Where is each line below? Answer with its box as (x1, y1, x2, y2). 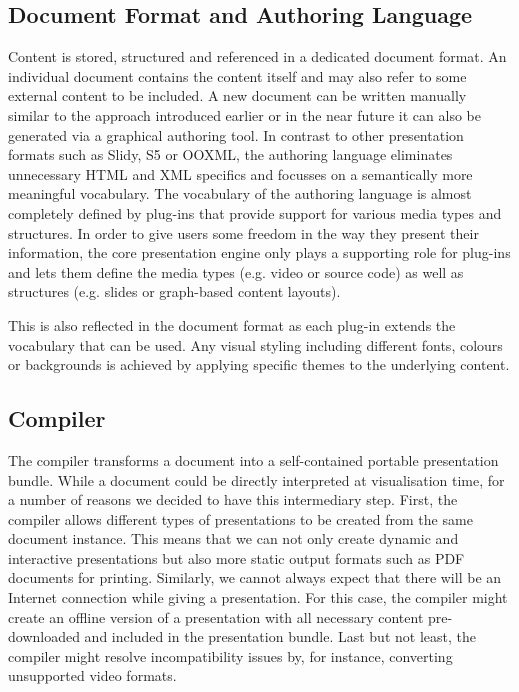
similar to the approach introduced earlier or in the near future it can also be (8, 104, 481, 125)
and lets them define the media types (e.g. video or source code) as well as (8, 261, 464, 282)
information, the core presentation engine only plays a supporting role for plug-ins (8, 242, 511, 263)
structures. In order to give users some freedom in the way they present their (8, 222, 479, 243)
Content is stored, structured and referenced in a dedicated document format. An (8, 46, 507, 67)
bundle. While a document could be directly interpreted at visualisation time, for (8, 469, 505, 490)
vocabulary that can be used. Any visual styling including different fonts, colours (8, 334, 503, 355)
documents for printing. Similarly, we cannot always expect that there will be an (8, 567, 502, 588)
